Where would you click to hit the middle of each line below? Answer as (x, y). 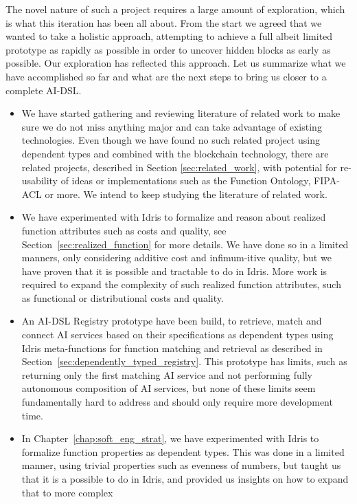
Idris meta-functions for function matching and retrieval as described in (172, 348)
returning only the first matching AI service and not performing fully (167, 374)
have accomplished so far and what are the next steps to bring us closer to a (166, 76)
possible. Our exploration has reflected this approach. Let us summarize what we (176, 63)
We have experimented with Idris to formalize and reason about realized (174, 217)
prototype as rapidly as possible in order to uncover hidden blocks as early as (168, 49)
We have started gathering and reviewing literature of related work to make (181, 113)
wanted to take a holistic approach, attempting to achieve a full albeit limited (169, 36)
